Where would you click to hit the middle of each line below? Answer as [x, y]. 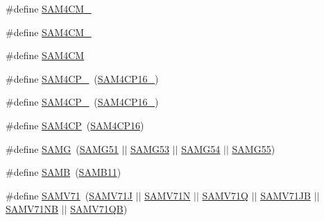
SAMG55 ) [254, 148]
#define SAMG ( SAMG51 [62, 148]
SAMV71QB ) [99, 209]
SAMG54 [201, 148]
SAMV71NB [32, 209]
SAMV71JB [285, 195]
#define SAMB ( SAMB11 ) [63, 172]
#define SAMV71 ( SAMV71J [69, 195]
